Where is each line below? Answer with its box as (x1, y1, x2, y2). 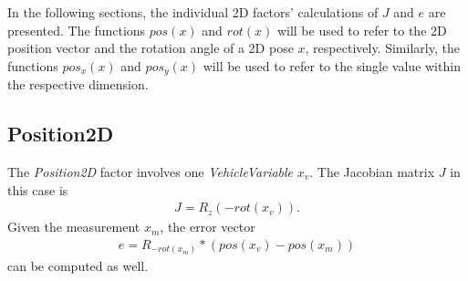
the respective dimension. (7, 75, 149, 94)
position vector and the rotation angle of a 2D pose (7, 38, 294, 57)
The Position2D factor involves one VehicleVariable (7, 162, 294, 182)
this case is (7, 180, 68, 199)
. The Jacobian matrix (309, 162, 435, 182)
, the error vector (160, 217, 255, 236)
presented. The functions (7, 20, 146, 39)
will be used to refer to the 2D (276, 20, 447, 39)
